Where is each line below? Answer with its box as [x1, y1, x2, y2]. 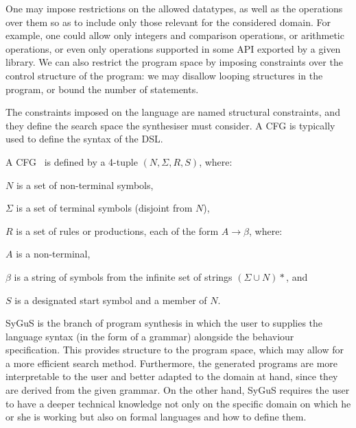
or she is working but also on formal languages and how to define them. [5, 410, 307, 424]
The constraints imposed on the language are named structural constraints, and [5, 105, 340, 119]
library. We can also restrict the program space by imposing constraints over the [5, 55, 343, 69]
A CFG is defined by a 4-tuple [5, 154, 138, 168]
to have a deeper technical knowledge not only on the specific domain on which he [5, 396, 351, 410]
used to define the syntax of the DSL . [5, 131, 163, 146]
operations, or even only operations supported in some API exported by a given [5, 41, 341, 55]
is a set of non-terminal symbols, [16, 177, 154, 192]
